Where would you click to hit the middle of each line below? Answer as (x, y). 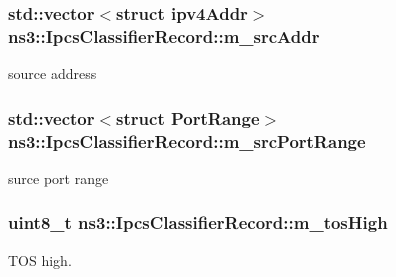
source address (52, 73)
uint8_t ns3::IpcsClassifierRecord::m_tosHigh (198, 222)
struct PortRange (188, 117)
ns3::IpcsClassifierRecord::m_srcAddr (164, 35)
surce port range (58, 177)
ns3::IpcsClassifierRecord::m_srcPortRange (187, 140)
